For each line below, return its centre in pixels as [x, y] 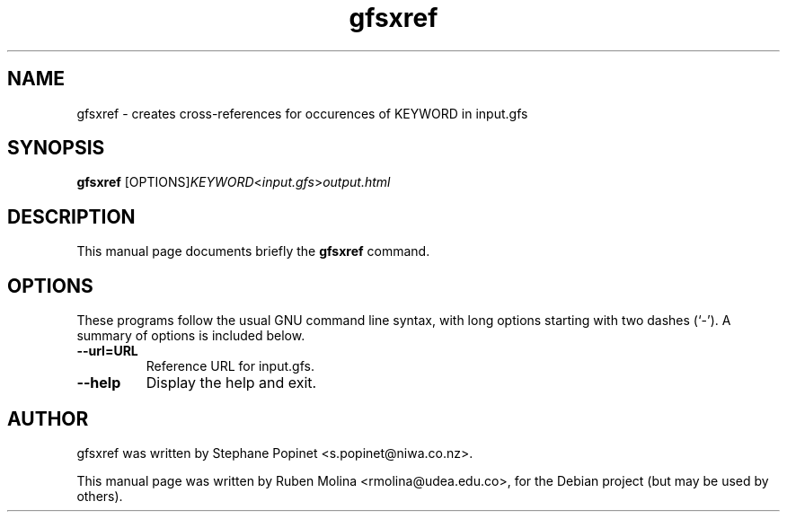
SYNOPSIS [56, 148]
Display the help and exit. [231, 383]
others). [100, 496]
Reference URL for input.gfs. [230, 366]
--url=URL [107, 351]
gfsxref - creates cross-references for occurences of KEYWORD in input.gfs [302, 113]
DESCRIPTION [71, 216]
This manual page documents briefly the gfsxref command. [253, 251]
